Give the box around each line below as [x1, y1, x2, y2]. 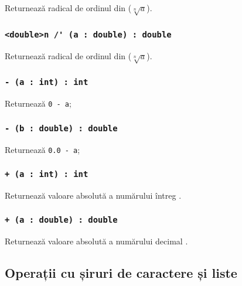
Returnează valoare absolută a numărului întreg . [5, 189, 182, 201]
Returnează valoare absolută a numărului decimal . [5, 235, 188, 247]
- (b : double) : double [5, 123, 118, 133]
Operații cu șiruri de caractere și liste [5, 264, 237, 282]
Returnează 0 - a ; [5, 97, 71, 110]
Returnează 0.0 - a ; [5, 143, 80, 155]
